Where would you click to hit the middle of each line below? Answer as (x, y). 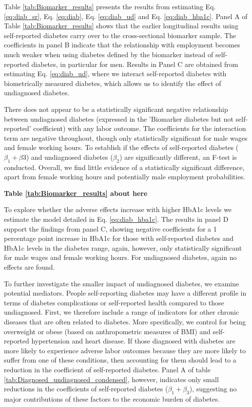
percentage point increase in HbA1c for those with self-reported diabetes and (119, 238)
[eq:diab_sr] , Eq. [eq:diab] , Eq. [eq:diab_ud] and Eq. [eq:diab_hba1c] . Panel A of (126, 16)
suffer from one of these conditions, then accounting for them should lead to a (120, 360)
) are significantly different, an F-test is (178, 157)
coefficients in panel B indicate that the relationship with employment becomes (122, 45)
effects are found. (29, 267)
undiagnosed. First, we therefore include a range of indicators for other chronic (122, 312)
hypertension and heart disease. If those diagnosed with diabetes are (133, 341)
